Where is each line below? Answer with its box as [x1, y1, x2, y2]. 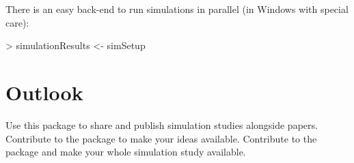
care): [5, 15, 29, 29]
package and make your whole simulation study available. [5, 145, 246, 159]
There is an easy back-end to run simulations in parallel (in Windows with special [5, 2, 349, 16]
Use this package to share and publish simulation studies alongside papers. [5, 117, 318, 132]
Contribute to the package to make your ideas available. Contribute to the [5, 131, 317, 145]
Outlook [5, 78, 83, 106]
